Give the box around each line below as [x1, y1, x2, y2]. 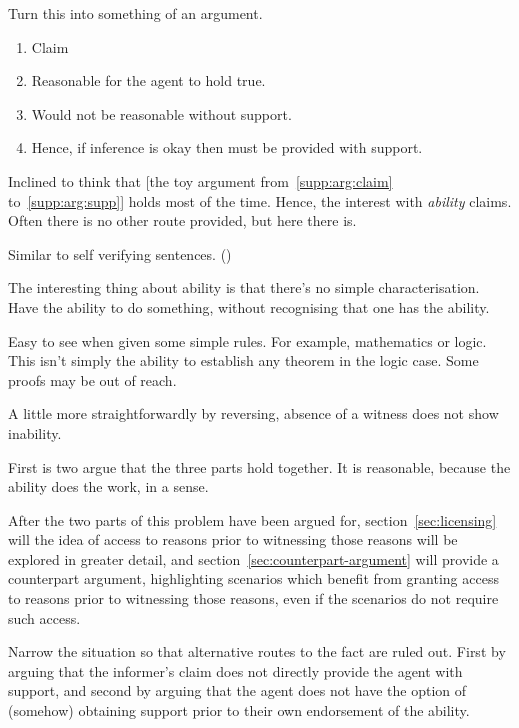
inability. [8, 422, 62, 443]
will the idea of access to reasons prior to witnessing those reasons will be [8, 529, 458, 550]
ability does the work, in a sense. [8, 476, 209, 497]
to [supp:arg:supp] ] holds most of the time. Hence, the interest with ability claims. [8, 190, 512, 211]
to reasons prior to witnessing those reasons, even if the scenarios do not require [8, 588, 499, 609]
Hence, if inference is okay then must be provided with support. [31, 137, 423, 158]
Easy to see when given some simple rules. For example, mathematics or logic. [8, 330, 487, 351]
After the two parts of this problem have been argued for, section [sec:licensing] [8, 509, 497, 530]
